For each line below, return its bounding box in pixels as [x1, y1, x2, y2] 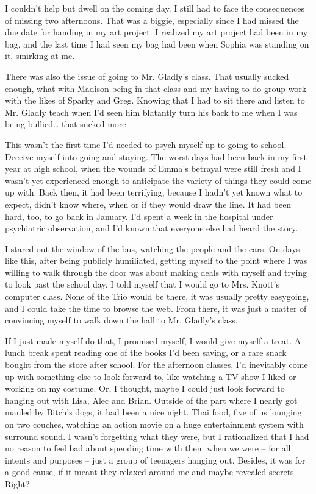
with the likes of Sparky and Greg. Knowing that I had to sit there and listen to [5, 94, 305, 107]
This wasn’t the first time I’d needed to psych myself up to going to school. [5, 138, 287, 150]
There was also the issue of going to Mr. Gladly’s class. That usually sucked [5, 69, 289, 82]
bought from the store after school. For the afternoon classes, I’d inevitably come [5, 358, 308, 371]
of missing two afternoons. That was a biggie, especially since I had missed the [5, 13, 299, 26]
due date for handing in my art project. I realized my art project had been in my [5, 26, 308, 38]
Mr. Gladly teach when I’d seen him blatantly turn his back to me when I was [5, 105, 298, 118]
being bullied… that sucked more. [5, 118, 129, 130]
